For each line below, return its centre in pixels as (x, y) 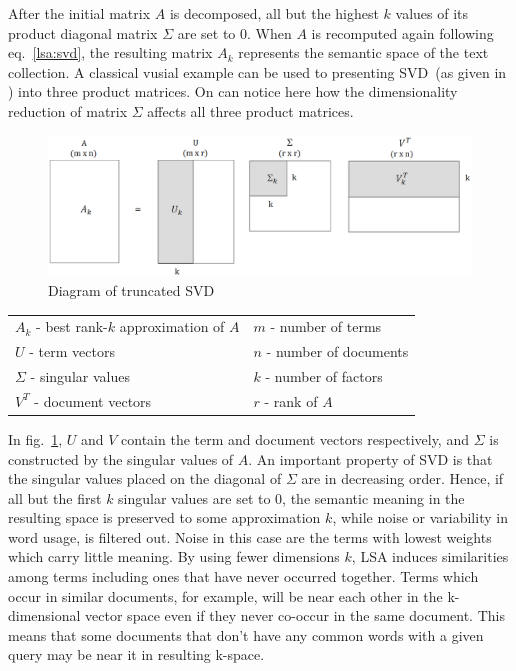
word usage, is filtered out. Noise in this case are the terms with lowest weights (250, 536)
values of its (432, 13)
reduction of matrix (68, 110)
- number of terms (326, 326)
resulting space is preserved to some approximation (164, 517)
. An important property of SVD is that (370, 458)
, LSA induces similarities (430, 556)
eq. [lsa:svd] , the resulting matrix (110, 52)
